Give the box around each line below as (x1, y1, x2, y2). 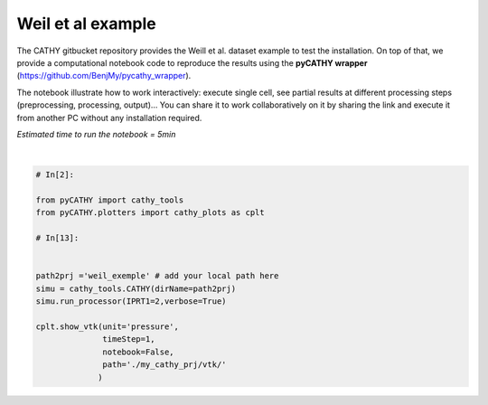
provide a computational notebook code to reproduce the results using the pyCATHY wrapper (16, 57, 368, 68)
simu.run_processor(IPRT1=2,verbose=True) (35, 297, 227, 306)
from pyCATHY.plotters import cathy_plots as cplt (35, 208, 266, 218)
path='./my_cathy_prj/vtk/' (102, 360, 227, 370)
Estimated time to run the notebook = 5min (16, 128, 176, 139)
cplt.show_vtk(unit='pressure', (35, 321, 180, 332)
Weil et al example (16, 14, 157, 33)
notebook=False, (102, 346, 175, 357)
